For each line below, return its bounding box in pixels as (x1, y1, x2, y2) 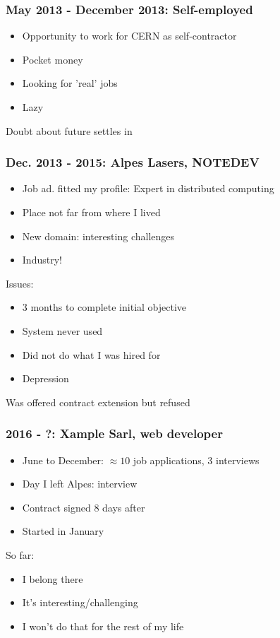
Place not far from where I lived (22, 205, 161, 219)
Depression (22, 371, 69, 386)
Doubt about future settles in (6, 123, 133, 138)
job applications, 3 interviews (133, 452, 260, 467)
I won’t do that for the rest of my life (22, 618, 184, 633)
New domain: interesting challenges (22, 228, 175, 243)
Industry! (22, 252, 62, 267)
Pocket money (22, 52, 83, 66)
